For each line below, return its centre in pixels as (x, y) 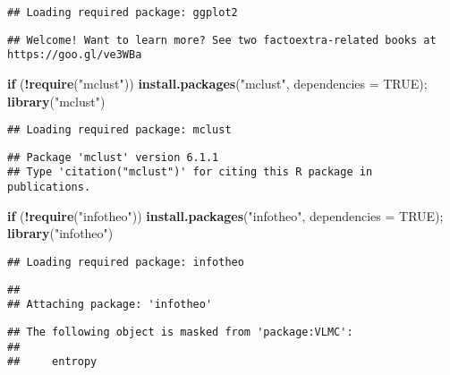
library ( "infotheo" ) (60, 233)
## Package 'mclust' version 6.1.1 (113, 157)
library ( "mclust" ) (56, 101)
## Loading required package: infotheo (126, 262)
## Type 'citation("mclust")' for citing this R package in (190, 172)
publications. (49, 187)
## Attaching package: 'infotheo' (110, 305)
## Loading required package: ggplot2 (123, 13)
